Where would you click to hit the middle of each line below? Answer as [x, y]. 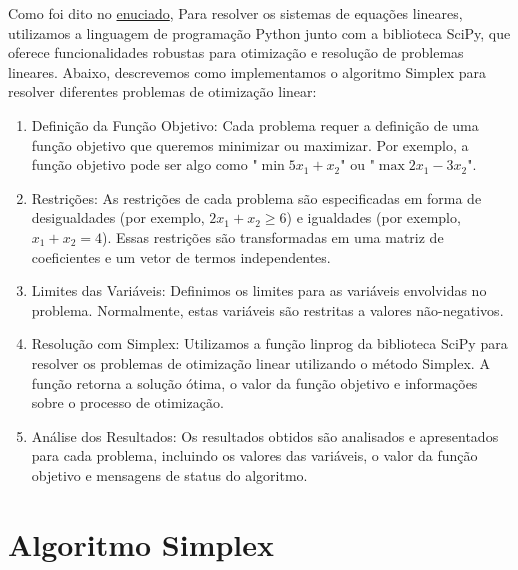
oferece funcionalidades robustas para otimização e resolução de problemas [236, 52]
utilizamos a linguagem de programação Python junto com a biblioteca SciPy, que [259, 32]
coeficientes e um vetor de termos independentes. [181, 256]
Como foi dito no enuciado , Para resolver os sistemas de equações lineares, [235, 13]
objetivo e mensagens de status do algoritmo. [169, 474]
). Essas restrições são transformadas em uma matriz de [272, 236]
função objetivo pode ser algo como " [144, 164]
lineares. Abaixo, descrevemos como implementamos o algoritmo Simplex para [247, 71]
